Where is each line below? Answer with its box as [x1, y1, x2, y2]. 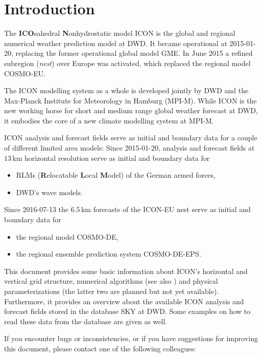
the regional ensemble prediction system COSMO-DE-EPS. [16, 248, 201, 259]
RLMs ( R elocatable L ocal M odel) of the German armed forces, [16, 170, 216, 180]
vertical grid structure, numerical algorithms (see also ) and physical [4, 276, 218, 286]
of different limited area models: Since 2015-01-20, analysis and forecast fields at [4, 142, 255, 153]
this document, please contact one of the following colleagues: [4, 343, 196, 353]
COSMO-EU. [4, 68, 46, 78]
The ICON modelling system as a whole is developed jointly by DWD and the [4, 85, 249, 96]
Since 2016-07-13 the [4, 204, 68, 215]
